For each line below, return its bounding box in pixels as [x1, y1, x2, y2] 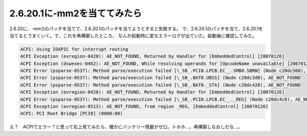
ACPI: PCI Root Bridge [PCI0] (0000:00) [20, 110, 123, 117]
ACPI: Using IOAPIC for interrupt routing [20, 46, 128, 52]
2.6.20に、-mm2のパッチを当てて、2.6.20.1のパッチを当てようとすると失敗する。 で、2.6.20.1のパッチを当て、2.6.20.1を [9, 26, 264, 32]
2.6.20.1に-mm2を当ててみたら [9, 8, 142, 19]
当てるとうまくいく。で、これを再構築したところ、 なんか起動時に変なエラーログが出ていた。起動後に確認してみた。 [9, 32, 257, 38]
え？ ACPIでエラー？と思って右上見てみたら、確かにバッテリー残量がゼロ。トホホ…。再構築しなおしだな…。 [9, 124, 243, 130]
